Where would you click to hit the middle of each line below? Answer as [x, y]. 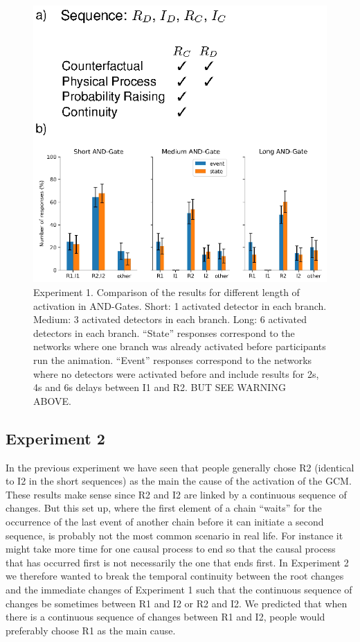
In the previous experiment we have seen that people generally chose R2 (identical [180, 467]
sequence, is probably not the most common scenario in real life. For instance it [174, 535]
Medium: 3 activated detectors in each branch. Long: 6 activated [170, 319]
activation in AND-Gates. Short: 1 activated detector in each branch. [180, 305]
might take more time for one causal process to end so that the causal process [171, 549]
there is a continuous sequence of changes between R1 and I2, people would [165, 617]
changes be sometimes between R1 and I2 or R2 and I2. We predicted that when [177, 603]
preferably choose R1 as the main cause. [91, 630]
